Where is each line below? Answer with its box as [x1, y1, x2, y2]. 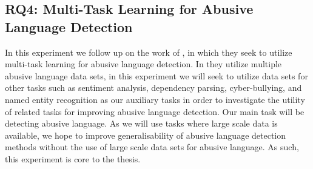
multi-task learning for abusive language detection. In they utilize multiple [5, 58, 282, 70]
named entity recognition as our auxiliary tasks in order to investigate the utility [5, 93, 305, 105]
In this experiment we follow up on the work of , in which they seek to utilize [5, 45, 292, 58]
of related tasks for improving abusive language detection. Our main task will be [5, 105, 305, 118]
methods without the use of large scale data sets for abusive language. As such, [5, 141, 299, 153]
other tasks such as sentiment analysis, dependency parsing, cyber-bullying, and [5, 81, 302, 94]
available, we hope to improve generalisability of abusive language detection [5, 128, 286, 141]
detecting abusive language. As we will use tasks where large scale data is [5, 117, 278, 130]
